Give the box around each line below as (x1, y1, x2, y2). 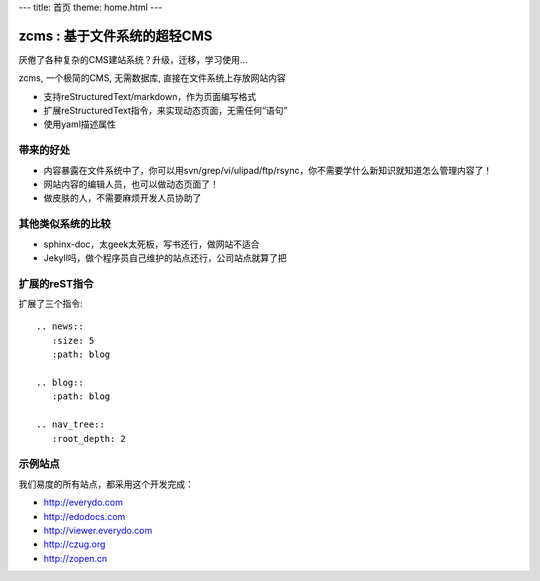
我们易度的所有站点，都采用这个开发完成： (18, 478, 194, 490)
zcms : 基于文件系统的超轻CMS (18, 27, 213, 44)
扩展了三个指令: (18, 298, 84, 310)
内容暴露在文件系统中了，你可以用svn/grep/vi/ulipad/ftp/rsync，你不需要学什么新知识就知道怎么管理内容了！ (43, 164, 493, 176)
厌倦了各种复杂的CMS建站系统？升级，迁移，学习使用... (18, 53, 248, 65)
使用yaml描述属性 (43, 118, 117, 130)
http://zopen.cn (43, 552, 108, 564)
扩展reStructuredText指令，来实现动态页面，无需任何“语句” (43, 105, 288, 117)
